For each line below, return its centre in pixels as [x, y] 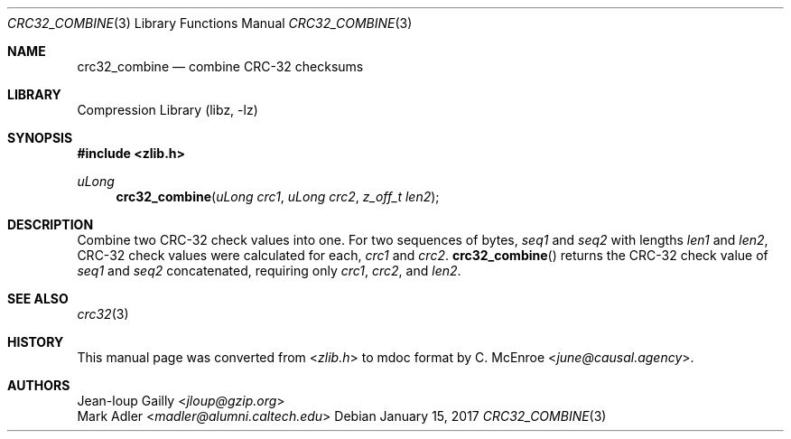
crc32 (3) [103, 314]
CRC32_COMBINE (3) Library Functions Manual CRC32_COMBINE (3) [210, 23]
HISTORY [36, 342]
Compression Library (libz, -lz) [168, 110]
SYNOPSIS [40, 138]
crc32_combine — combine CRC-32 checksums [220, 66]
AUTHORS [39, 385]
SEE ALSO [38, 299]
